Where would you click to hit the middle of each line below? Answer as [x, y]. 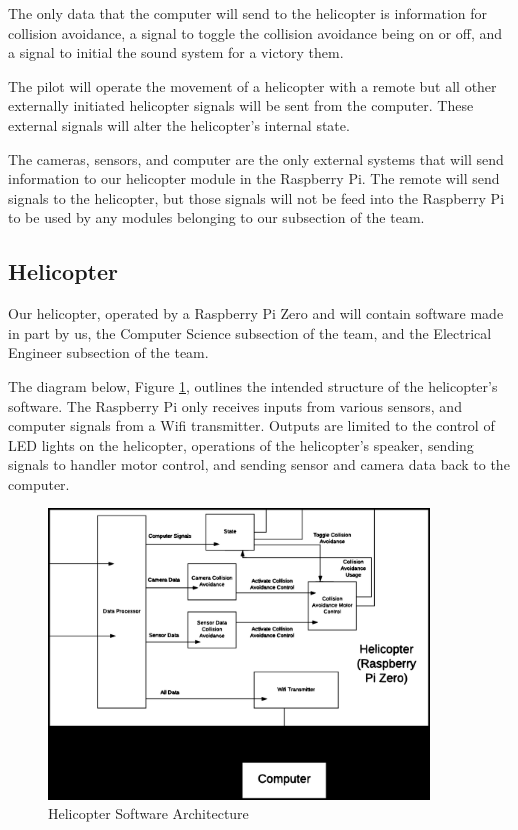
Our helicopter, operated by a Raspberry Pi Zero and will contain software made [256, 313]
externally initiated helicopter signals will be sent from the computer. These [241, 105]
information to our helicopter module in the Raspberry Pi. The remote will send [254, 178]
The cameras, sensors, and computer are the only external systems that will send [256, 158]
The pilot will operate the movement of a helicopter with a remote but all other [252, 85]
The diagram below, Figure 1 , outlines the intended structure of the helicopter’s [253, 385]
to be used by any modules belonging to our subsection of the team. [216, 217]
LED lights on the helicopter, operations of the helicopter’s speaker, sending [241, 444]
